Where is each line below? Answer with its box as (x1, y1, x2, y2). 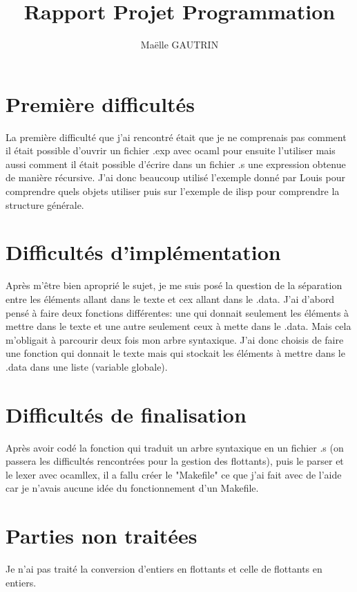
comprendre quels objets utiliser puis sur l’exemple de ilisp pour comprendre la (6, 184, 340, 198)
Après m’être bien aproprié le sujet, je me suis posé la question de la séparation (6, 278, 342, 293)
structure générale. (6, 197, 84, 212)
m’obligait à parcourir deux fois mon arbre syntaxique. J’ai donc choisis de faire (6, 332, 344, 346)
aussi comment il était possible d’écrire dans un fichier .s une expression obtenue (6, 156, 346, 171)
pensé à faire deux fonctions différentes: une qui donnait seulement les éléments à (6, 305, 349, 320)
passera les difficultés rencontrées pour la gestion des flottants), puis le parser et (6, 454, 344, 468)
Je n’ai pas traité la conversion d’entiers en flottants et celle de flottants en (6, 562, 322, 576)
